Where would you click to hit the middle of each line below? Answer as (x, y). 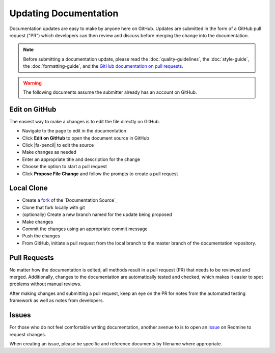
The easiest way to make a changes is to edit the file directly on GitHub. (85, 121)
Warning (32, 83)
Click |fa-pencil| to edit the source (58, 145)
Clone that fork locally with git (53, 207)
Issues (20, 315)
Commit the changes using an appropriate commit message (85, 229)
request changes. (28, 334)
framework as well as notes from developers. (57, 301)
